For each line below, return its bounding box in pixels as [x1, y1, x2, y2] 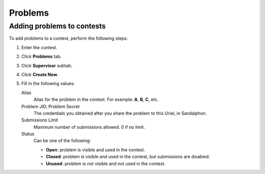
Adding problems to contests [9, 22, 106, 30]
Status [21, 131, 34, 137]
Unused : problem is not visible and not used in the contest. [46, 160, 165, 167]
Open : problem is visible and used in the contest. [46, 146, 145, 152]
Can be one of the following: [33, 138, 91, 144]
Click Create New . [21, 71, 59, 77]
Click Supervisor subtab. [21, 62, 73, 68]
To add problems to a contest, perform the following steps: [9, 35, 128, 41]
